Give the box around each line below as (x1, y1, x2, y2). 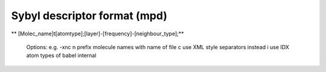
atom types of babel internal (26, 52, 97, 59)
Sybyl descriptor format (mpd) (11, 9, 167, 22)
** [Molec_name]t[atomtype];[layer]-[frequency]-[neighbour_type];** (11, 30, 184, 37)
